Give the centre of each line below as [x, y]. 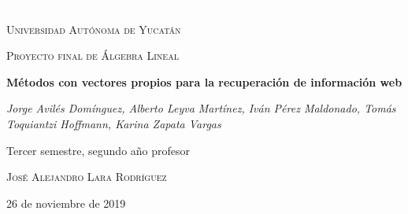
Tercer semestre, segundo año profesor [98, 150]
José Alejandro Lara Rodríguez [87, 177]
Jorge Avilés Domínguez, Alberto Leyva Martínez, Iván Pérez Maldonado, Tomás [201, 108]
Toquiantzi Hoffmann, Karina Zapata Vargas [114, 123]
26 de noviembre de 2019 [66, 203]
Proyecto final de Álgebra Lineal [93, 55]
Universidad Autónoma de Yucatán [94, 29]
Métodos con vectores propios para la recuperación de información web [204, 81]
